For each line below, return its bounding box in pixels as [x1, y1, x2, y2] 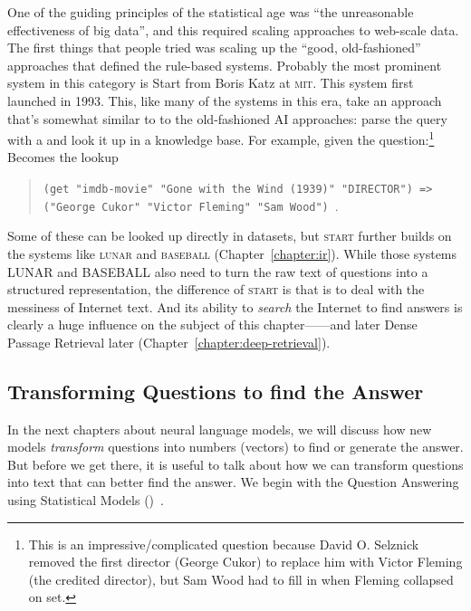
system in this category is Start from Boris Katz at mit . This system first [7, 73, 414, 92]
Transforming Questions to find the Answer [7, 377, 424, 405]
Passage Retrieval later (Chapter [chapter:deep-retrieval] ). [7, 332, 331, 351]
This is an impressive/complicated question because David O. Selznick [28, 534, 419, 553]
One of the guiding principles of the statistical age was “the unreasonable [7, 3, 414, 21]
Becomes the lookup [7, 148, 119, 167]
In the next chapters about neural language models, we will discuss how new [7, 419, 432, 438]
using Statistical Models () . [7, 491, 164, 510]
